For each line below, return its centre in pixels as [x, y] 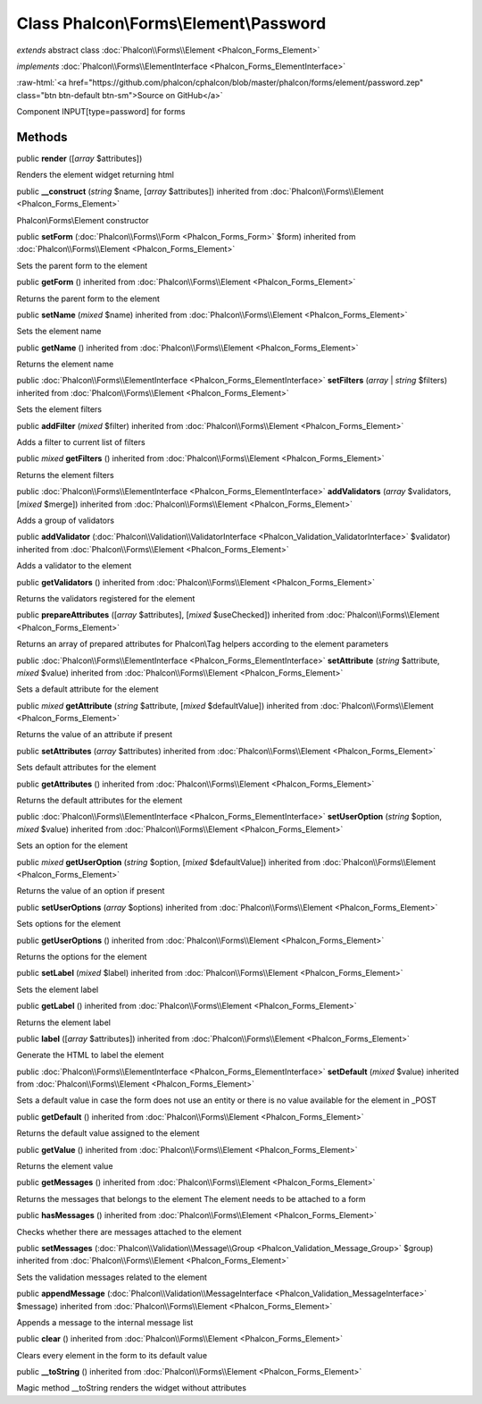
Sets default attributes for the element [86, 768]
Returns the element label [64, 1022]
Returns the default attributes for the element [100, 801]
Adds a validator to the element [74, 566]
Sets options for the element [69, 924]
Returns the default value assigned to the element [108, 1133]
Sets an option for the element [72, 845]
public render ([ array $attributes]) [79, 159]
